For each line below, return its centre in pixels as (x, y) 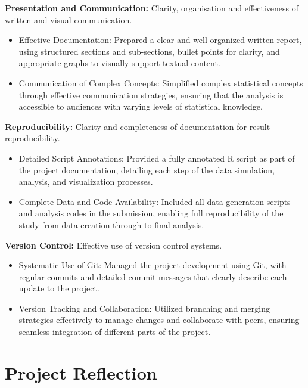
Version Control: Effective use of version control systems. (113, 245)
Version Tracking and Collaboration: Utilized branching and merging (144, 308)
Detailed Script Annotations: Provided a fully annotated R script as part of (157, 158)
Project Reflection (81, 372)
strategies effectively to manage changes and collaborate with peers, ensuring (159, 320)
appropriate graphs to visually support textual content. (119, 63)
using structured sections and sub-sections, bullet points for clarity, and (149, 51)
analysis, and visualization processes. (86, 181)
